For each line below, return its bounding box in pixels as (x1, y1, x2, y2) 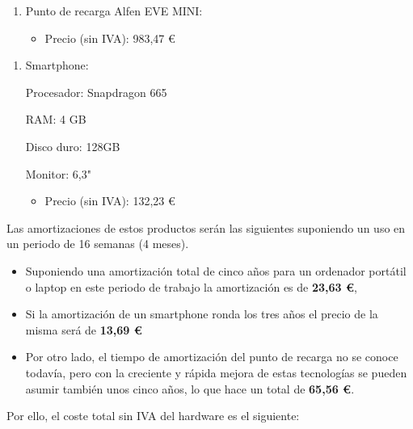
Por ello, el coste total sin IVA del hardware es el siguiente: (6, 407, 300, 424)
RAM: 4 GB (25, 111, 86, 128)
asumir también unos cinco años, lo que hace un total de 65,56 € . (25, 380, 355, 397)
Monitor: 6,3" (25, 165, 91, 182)
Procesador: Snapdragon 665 (25, 83, 167, 100)
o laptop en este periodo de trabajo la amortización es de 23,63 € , (25, 278, 357, 295)
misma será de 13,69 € (25, 321, 142, 338)
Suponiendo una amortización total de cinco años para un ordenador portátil (25, 262, 407, 279)
